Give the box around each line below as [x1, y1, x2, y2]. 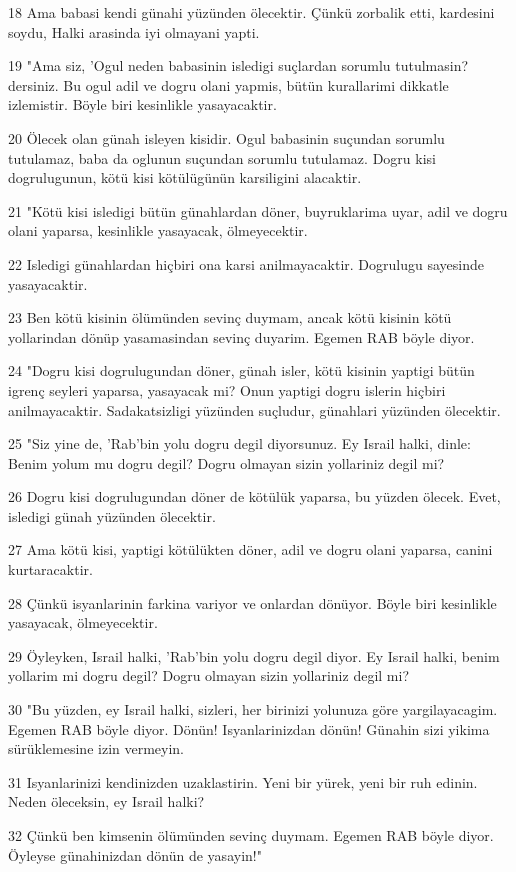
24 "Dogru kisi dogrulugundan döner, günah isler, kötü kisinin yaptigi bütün [8, 360, 475, 381]
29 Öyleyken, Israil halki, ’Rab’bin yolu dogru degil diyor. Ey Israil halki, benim [8, 645, 500, 666]
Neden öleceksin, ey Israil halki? [8, 791, 205, 812]
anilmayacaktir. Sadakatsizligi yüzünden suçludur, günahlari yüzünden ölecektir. [8, 399, 501, 420]
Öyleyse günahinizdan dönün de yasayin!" [8, 844, 262, 865]
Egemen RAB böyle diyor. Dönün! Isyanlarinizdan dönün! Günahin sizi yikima [8, 718, 490, 739]
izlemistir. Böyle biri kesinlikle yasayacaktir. [8, 94, 277, 115]
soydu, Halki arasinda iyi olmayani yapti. [8, 21, 260, 42]
